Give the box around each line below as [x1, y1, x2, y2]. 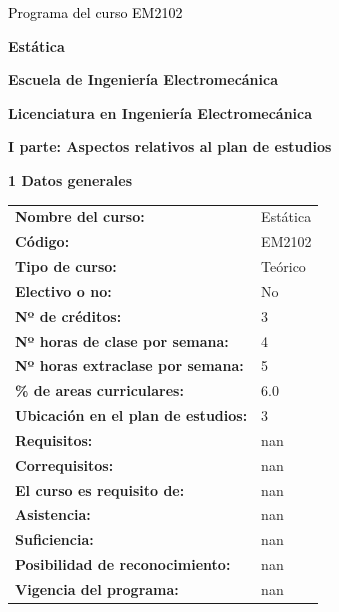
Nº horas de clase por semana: [15, 330, 229, 351]
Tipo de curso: [15, 256, 117, 276]
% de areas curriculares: [15, 380, 184, 401]
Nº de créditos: [15, 305, 122, 326]
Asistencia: [15, 504, 91, 525]
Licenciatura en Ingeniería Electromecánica [8, 102, 313, 123]
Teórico [261, 256, 306, 276]
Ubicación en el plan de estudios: [15, 405, 248, 426]
